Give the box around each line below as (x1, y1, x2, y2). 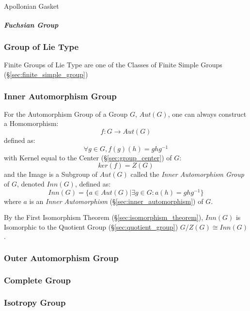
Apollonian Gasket (4, 1, 59, 11)
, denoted (16, 178, 45, 188)
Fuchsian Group (4, 20, 59, 30)
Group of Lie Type (4, 41, 79, 53)
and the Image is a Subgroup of (4, 169, 98, 179)
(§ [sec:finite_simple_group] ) (4, 69, 88, 79)
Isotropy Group (4, 296, 66, 308)
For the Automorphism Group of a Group (4, 109, 128, 119)
